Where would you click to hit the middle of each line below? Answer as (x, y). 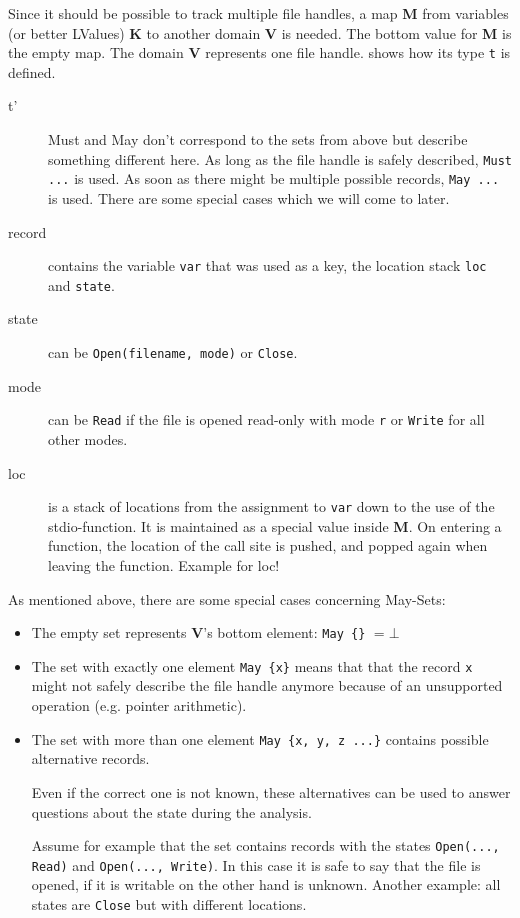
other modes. (88, 438)
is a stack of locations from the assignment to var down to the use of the (271, 506)
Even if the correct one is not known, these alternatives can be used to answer (271, 791)
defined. (32, 71)
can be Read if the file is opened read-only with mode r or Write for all (266, 419)
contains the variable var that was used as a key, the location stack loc (267, 265)
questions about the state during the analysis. (171, 811)
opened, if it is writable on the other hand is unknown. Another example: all (266, 884)
